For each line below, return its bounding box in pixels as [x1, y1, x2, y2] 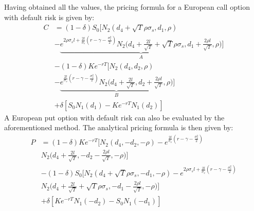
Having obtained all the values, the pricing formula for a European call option [4, 2, 250, 12]
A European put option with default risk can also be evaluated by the [4, 112, 225, 122]
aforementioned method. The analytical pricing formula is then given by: [4, 122, 233, 133]
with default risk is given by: [4, 11, 95, 22]
